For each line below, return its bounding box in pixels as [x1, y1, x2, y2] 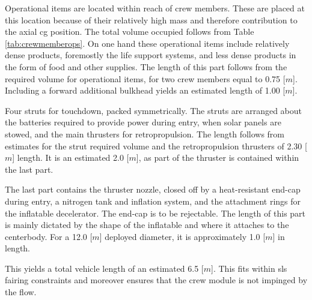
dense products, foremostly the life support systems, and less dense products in [5, 49, 296, 61]
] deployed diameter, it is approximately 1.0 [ [99, 230, 266, 242]
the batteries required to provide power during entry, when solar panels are [5, 116, 281, 128]
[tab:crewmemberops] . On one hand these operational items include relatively [5, 37, 290, 49]
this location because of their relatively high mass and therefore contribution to [5, 13, 298, 26]
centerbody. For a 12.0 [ [5, 230, 93, 242]
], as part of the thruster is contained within [136, 151, 299, 164]
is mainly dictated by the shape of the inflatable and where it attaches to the [5, 218, 289, 231]
